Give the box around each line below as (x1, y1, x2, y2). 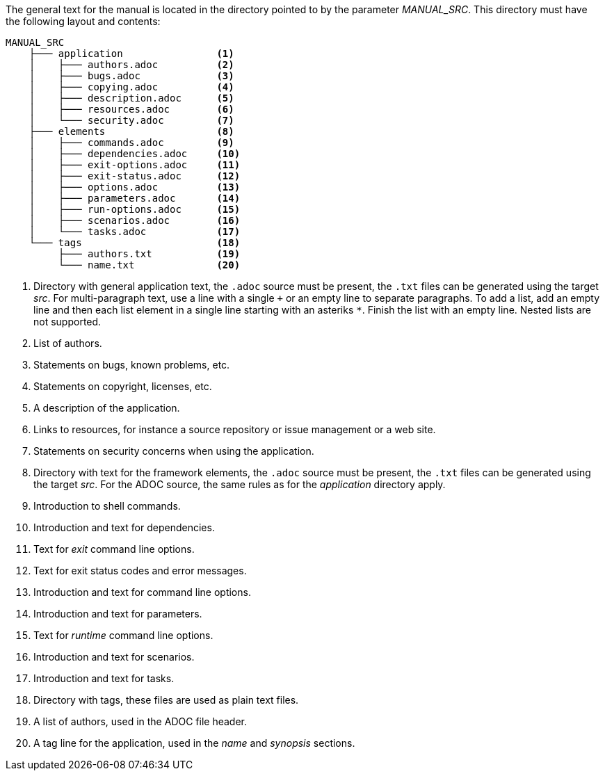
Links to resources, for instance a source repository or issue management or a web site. (33, 423, 436, 435)
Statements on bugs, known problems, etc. (33, 359, 230, 371)
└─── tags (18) (29, 237, 241, 248)
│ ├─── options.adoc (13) (29, 181, 241, 193)
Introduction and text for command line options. (33, 586, 251, 598)
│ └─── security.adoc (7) (29, 115, 234, 126)
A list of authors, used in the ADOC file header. (33, 716, 248, 727)
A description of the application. (33, 402, 180, 414)
